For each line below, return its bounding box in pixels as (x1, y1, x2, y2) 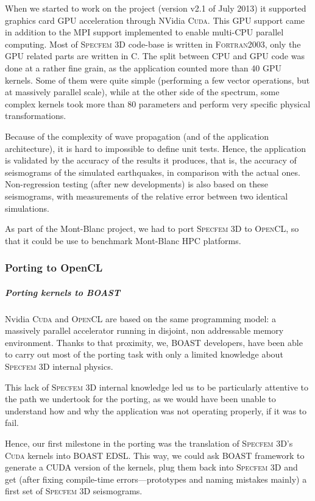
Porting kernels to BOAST (5, 286, 121, 298)
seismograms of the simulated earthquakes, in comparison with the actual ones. (5, 165, 300, 178)
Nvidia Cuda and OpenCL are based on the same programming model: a (5, 312, 276, 325)
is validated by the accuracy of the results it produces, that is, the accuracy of (5, 154, 297, 167)
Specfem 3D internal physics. (5, 360, 113, 373)
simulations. (5, 201, 49, 214)
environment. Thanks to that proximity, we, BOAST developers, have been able (5, 336, 303, 348)
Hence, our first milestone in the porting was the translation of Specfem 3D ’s (5, 437, 293, 450)
